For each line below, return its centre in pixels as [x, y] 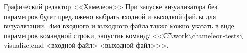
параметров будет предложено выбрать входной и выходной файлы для [110, 16]
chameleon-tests [215, 35]
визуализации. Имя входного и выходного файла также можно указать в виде [119, 26]
